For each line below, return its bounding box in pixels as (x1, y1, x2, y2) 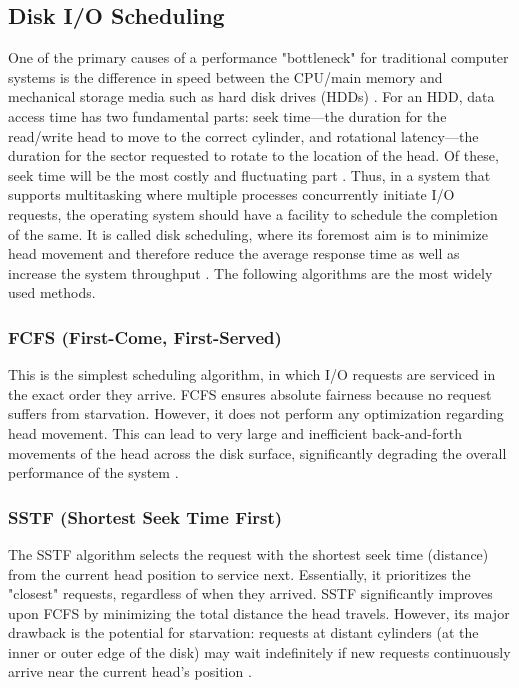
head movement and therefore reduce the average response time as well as (8, 243, 460, 264)
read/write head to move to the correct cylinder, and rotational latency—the (8, 125, 479, 146)
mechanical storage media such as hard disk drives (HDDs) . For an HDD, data (8, 86, 495, 107)
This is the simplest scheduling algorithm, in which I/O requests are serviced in (8, 364, 496, 385)
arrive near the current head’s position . (8, 661, 252, 682)
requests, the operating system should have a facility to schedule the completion (8, 203, 498, 224)
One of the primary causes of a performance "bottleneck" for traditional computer (8, 47, 509, 68)
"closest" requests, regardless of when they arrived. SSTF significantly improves (8, 583, 493, 604)
